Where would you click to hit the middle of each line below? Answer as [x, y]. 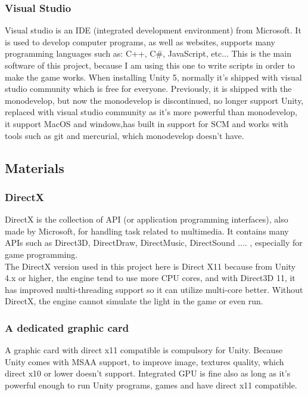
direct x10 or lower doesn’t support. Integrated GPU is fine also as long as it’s [148, 373]
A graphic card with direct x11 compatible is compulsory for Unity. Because [144, 350]
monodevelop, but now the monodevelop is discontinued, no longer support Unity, [154, 100]
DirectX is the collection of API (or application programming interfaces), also [147, 219]
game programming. [41, 254]
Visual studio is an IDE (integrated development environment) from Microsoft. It [153, 30]
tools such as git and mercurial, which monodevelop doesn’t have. [125, 135]
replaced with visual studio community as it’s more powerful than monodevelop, [151, 112]
